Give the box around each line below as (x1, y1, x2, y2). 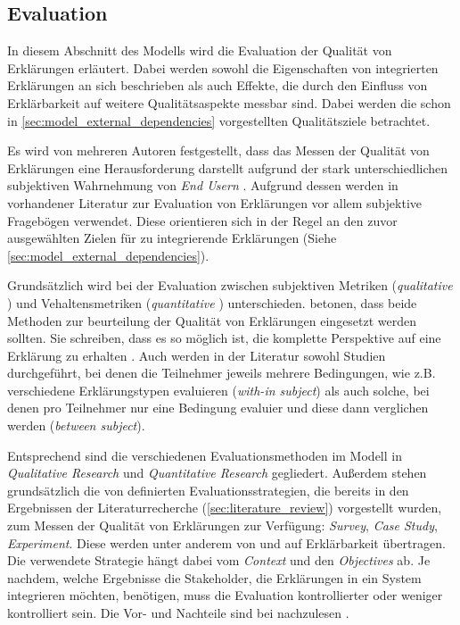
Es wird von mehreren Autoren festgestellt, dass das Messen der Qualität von (7, 141, 430, 160)
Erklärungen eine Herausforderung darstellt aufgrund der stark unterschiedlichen (7, 158, 448, 177)
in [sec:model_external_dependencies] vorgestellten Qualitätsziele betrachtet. (7, 111, 431, 129)
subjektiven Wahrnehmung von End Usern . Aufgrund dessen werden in (7, 176, 398, 195)
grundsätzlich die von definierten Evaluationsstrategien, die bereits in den (7, 480, 409, 499)
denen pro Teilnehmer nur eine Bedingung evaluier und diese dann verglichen (7, 398, 429, 417)
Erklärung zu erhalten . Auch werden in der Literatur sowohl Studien (7, 346, 386, 364)
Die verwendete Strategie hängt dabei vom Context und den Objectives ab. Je (7, 551, 431, 570)
